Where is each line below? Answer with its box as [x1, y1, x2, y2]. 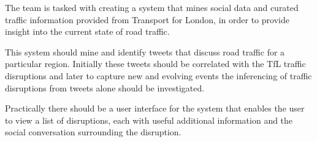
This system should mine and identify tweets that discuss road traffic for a [5, 45, 285, 58]
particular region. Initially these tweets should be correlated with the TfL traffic [5, 57, 306, 70]
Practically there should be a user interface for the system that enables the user [5, 102, 305, 115]
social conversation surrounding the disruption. [5, 126, 181, 138]
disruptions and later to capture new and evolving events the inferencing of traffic [5, 69, 312, 82]
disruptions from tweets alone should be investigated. [5, 81, 205, 94]
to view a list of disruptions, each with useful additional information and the [5, 113, 293, 126]
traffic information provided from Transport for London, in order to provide [5, 13, 289, 26]
